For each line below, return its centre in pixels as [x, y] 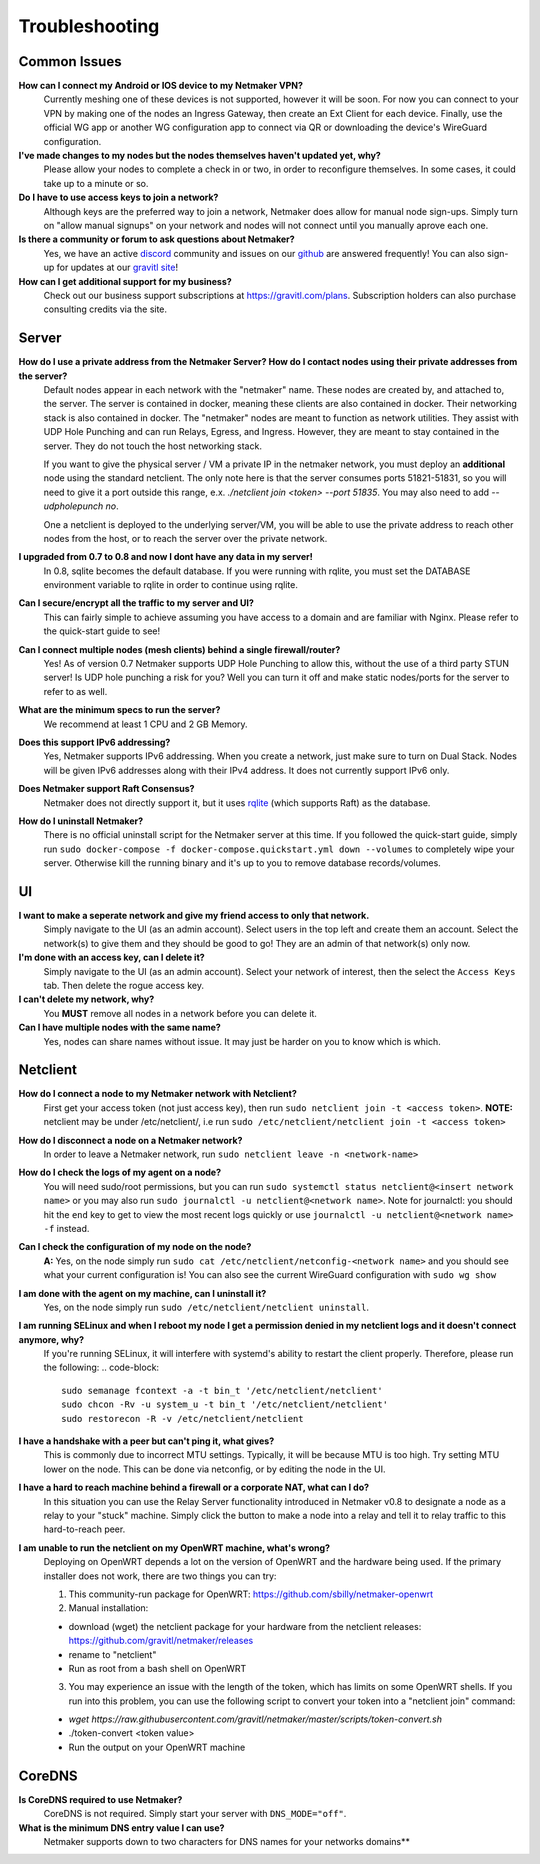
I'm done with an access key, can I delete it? [111, 957]
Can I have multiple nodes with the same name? [120, 1027]
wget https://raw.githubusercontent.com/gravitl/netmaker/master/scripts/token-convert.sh [255, 1719]
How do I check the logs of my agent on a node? [120, 1172]
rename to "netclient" [112, 1654]
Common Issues [70, 61]
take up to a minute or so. [96, 183]
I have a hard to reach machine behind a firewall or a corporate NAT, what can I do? [194, 1487]
